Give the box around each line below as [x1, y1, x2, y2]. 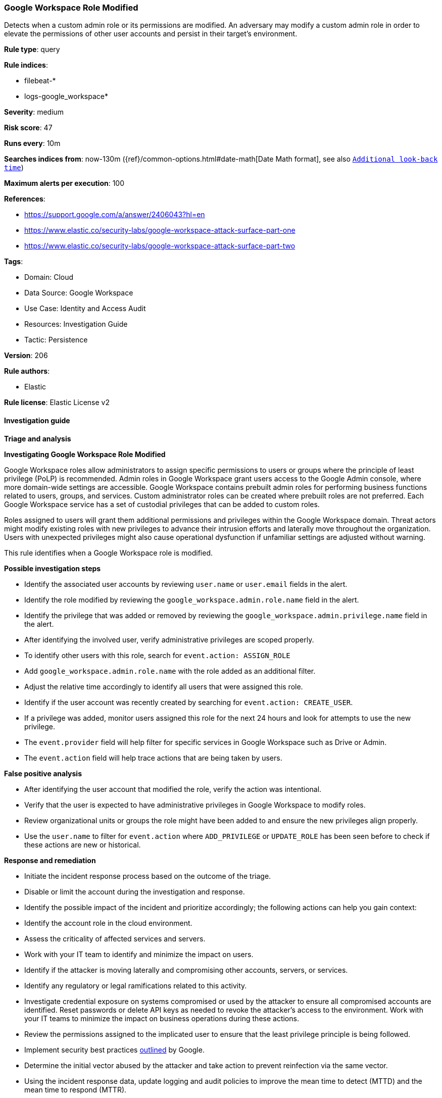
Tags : [4, 257, 23, 266]
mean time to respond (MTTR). [24, 1085, 127, 1094]
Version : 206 [4, 351, 48, 360]
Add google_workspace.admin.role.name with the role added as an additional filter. [24, 666, 316, 675]
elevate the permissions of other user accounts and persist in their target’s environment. [4, 29, 298, 38]
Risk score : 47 [4, 123, 53, 132]
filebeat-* [24, 76, 56, 85]
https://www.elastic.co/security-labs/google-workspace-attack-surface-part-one [24, 226, 296, 235]
